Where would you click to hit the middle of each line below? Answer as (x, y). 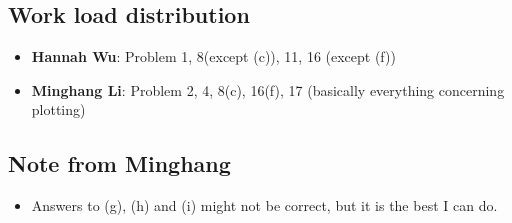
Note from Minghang (119, 163)
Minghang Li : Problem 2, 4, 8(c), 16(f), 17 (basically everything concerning (268, 89)
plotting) (58, 109)
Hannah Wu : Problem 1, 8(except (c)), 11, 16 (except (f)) (213, 56)
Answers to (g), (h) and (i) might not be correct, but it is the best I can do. (264, 205)
